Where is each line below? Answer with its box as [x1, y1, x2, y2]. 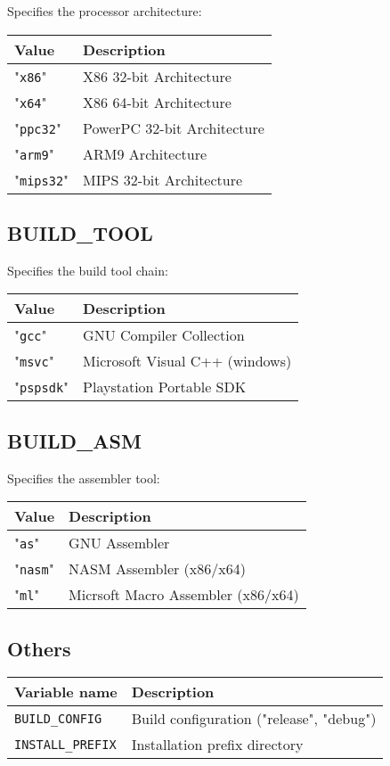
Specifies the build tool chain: [7, 260, 168, 279]
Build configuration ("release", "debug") [131, 708, 377, 729]
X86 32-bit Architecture [83, 65, 232, 86]
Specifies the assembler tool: [7, 468, 160, 487]
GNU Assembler [69, 532, 170, 554]
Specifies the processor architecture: [7, 2, 202, 20]
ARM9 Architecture [83, 143, 207, 164]
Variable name [14, 681, 118, 703]
